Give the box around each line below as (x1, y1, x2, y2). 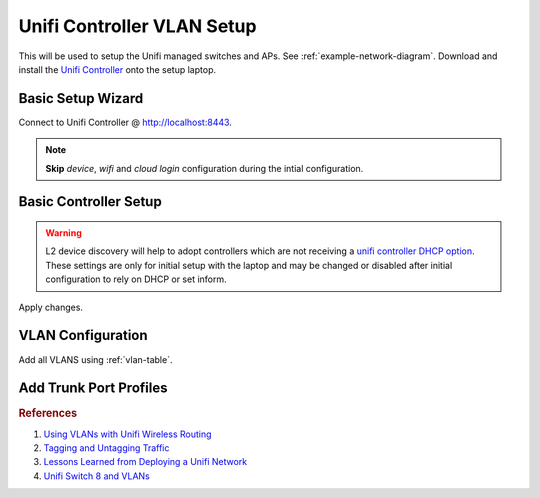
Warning (45, 227, 82, 239)
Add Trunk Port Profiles (18, 380, 168, 397)
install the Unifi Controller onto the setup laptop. (18, 63, 217, 75)
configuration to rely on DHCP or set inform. (45, 273, 227, 285)
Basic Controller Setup (18, 193, 162, 210)
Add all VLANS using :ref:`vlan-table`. (18, 353, 173, 365)
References (18, 406, 78, 420)
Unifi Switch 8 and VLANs (43, 470, 150, 482)
